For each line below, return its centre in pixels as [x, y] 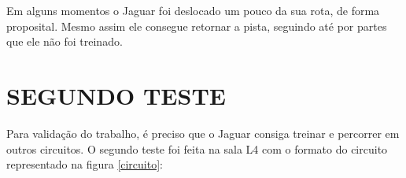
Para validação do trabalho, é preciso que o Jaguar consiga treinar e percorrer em [203, 133]
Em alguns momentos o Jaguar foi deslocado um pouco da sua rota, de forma [193, 10]
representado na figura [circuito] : [85, 164]
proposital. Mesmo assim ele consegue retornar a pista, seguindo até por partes [197, 26]
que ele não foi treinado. [65, 41]
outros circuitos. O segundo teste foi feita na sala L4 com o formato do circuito [197, 148]
